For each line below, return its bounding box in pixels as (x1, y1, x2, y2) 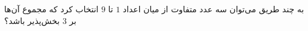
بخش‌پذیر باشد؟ (4, 14, 60, 26)
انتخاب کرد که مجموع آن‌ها (4, 3, 98, 15)
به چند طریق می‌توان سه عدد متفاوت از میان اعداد (122, 3, 304, 15)
